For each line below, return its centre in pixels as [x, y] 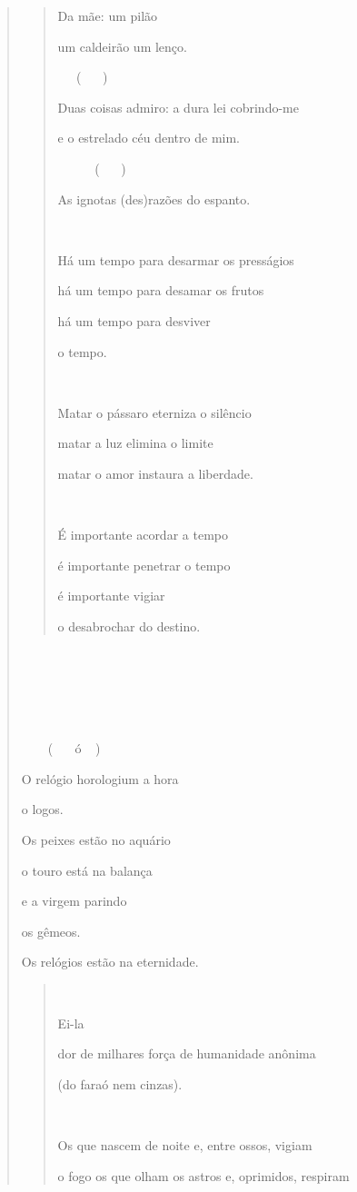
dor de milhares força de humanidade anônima [187, 1053]
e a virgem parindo [74, 901]
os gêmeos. [51, 931]
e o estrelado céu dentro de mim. [149, 138]
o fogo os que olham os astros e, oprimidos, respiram [203, 1175]
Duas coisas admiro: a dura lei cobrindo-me [178, 107]
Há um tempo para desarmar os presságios [176, 259]
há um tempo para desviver [134, 320]
